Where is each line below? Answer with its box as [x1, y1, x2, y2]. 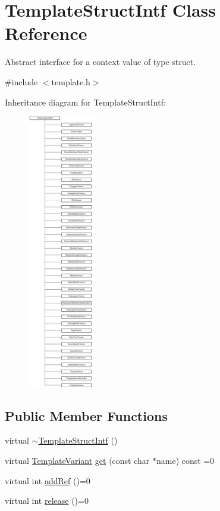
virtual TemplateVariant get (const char [5, 454, 150, 467]
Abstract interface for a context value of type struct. [5, 55, 196, 68]
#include [5, 75, 38, 88]
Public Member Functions [5, 406, 168, 425]
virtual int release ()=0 [5, 494, 89, 507]
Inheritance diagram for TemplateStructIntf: [5, 95, 166, 108]
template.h [51, 75, 90, 88]
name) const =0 [156, 454, 215, 467]
